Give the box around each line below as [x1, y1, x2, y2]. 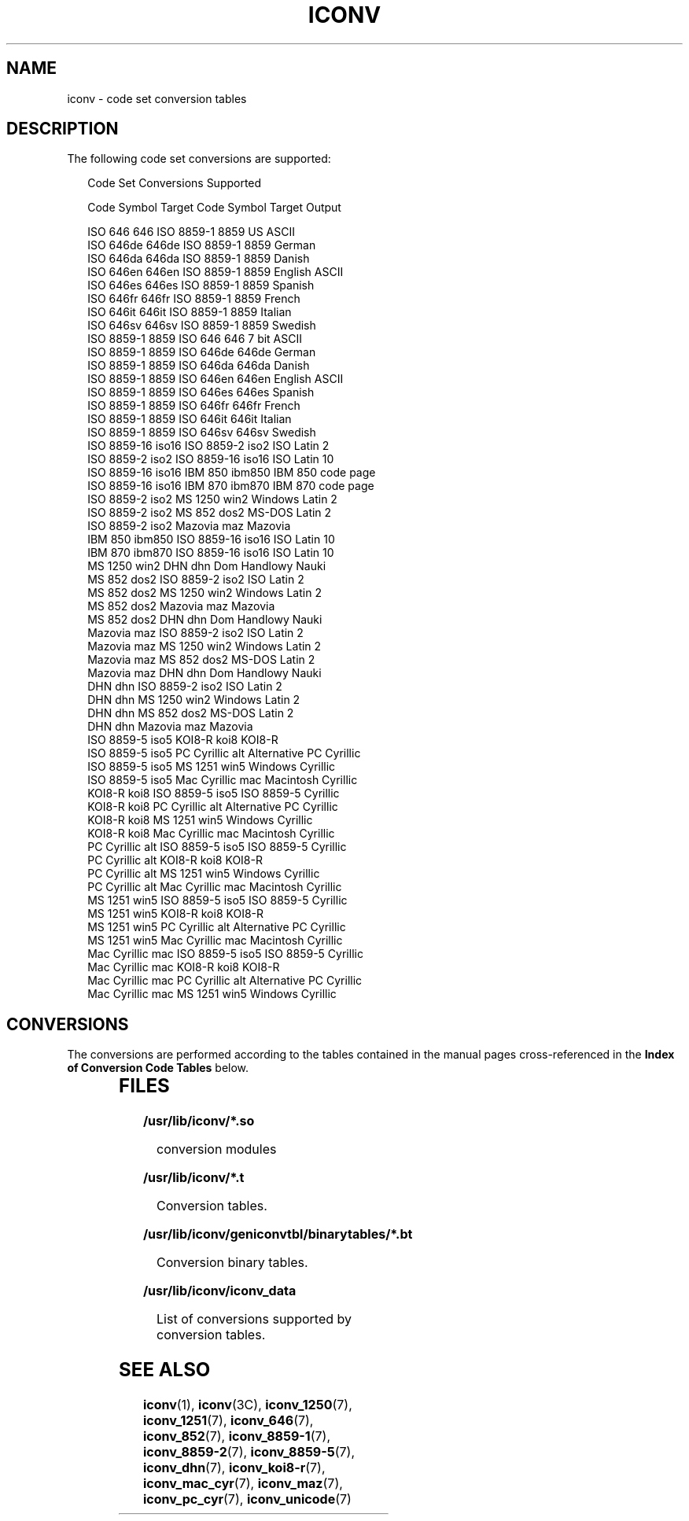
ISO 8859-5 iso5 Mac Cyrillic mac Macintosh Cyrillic [87, 773, 358, 787]
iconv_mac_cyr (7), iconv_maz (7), [142, 1475, 343, 1491]
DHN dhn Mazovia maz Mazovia [87, 720, 253, 734]
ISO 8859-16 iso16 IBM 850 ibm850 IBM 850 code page [87, 466, 376, 480]
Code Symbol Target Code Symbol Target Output [87, 201, 341, 215]
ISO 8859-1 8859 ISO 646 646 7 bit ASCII [87, 332, 303, 346]
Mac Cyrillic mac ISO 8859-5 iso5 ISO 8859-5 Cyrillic [87, 947, 363, 961]
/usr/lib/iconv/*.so [142, 1113, 255, 1129]
